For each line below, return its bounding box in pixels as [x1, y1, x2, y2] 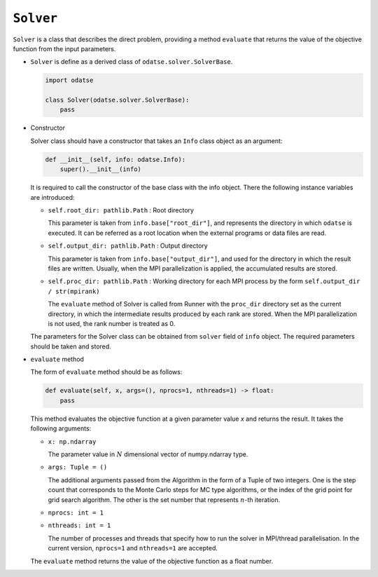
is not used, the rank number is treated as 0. [48, 319, 176, 327]
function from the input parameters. [13, 44, 116, 53]
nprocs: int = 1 [48, 508, 104, 517]
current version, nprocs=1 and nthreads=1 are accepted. [48, 544, 218, 552]
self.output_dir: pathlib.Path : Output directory [48, 242, 208, 250]
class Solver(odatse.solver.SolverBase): [45, 96, 190, 104]
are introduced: [30, 193, 75, 201]
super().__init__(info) [59, 165, 141, 173]
